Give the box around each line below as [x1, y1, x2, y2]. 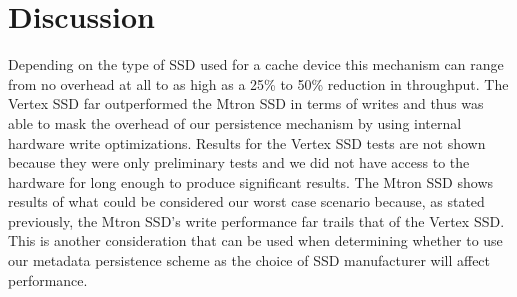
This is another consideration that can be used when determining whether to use [8, 230, 503, 251]
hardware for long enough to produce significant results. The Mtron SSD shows [8, 171, 494, 192]
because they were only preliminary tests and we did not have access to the [8, 152, 470, 173]
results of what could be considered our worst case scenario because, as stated [8, 191, 485, 212]
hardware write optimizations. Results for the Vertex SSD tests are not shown [8, 132, 486, 153]
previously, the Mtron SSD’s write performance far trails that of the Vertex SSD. [8, 210, 505, 231]
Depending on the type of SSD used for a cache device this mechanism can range [8, 54, 504, 75]
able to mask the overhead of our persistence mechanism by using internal [8, 112, 462, 133]
